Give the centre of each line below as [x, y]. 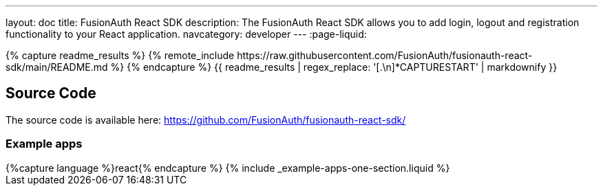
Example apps [44, 144]
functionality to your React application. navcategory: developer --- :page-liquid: [186, 34]
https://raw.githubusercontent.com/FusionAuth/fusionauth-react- [385, 55]
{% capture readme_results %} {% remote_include [120, 55]
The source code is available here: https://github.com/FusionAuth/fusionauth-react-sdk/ [206, 120]
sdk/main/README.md [57, 67]
